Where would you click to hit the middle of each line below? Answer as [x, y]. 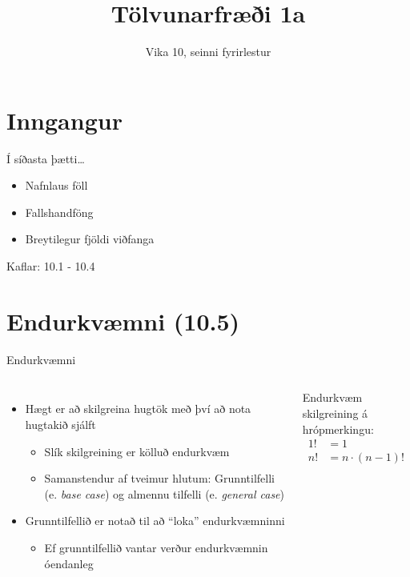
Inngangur [64, 120]
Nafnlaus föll [56, 185]
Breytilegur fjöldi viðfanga [90, 239]
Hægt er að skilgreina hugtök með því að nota [138, 409]
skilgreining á [335, 413]
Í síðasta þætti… [46, 158]
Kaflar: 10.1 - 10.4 [51, 266]
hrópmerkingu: [338, 429]
